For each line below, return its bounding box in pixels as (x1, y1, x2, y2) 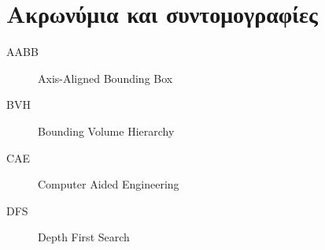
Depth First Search (38, 229, 130, 245)
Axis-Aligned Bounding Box (38, 69, 173, 86)
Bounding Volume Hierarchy (38, 122, 175, 139)
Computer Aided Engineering (38, 176, 179, 192)
